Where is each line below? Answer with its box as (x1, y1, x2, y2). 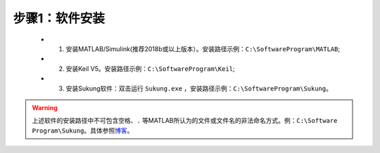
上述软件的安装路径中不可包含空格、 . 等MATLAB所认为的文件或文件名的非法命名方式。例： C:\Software (32, 117, 338, 125)
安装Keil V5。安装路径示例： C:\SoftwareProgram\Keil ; (65, 64, 235, 73)
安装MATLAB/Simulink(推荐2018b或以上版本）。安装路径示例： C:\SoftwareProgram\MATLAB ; (65, 44, 341, 53)
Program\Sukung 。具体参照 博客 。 (32, 126, 134, 135)
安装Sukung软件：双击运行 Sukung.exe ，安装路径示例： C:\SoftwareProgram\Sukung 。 (65, 84, 332, 93)
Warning (32, 103, 58, 112)
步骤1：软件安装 (13, 11, 106, 26)
